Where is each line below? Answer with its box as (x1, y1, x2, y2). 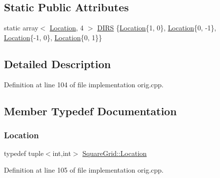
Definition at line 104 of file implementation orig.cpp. (4, 79, 164, 89)
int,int (52, 148, 71, 158)
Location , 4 (49, 23, 84, 33)
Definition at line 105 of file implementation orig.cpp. (4, 164, 164, 175)
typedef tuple (4, 148, 44, 158)
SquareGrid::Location (82, 148, 147, 158)
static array (4, 23, 39, 33)
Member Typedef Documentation (4, 103, 177, 118)
